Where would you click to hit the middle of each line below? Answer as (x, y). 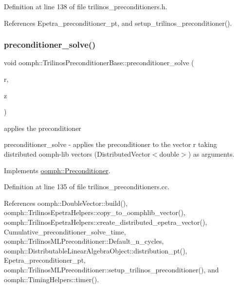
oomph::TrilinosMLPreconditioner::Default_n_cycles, (84, 241)
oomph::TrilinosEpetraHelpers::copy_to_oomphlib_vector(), (95, 212)
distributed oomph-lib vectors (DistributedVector (77, 153)
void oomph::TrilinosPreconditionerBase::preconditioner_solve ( (99, 63)
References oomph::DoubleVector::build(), (66, 203)
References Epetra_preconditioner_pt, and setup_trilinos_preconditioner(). (118, 23)
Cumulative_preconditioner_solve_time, (65, 231)
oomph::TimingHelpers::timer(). (52, 279)
